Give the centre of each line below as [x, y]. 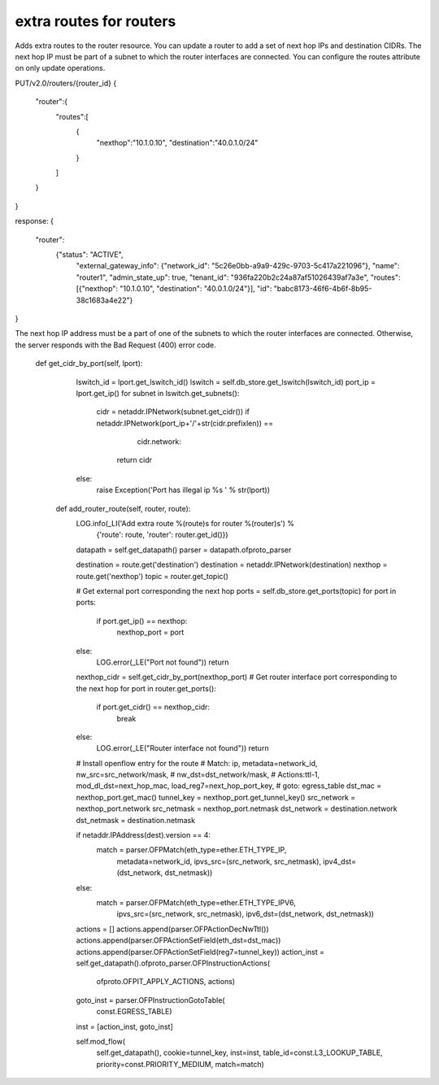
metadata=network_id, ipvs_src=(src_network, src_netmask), [219, 861]
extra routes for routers [96, 21]
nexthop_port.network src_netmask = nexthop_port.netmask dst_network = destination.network [237, 808]
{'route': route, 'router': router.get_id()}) [162, 535]
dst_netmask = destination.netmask [135, 820]
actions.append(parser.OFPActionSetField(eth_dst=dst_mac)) [178, 940]
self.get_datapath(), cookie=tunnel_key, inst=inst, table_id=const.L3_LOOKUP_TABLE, [239, 1052]
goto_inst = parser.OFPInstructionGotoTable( [150, 1000]
